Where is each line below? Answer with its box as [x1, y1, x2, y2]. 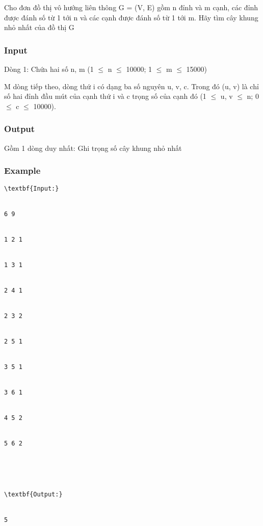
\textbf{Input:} [4, 185, 59, 193]
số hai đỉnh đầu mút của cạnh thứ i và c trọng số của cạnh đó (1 [4, 91, 206, 101]
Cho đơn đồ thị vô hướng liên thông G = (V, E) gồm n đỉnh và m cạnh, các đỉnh [4, 2, 258, 12]
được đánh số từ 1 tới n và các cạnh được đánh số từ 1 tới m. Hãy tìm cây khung [4, 12, 258, 22]
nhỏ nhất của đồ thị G [4, 22, 74, 33]
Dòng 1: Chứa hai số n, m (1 [4, 64, 94, 74]
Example [4, 164, 41, 177]
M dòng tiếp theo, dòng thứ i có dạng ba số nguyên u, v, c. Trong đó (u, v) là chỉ [4, 81, 259, 91]
